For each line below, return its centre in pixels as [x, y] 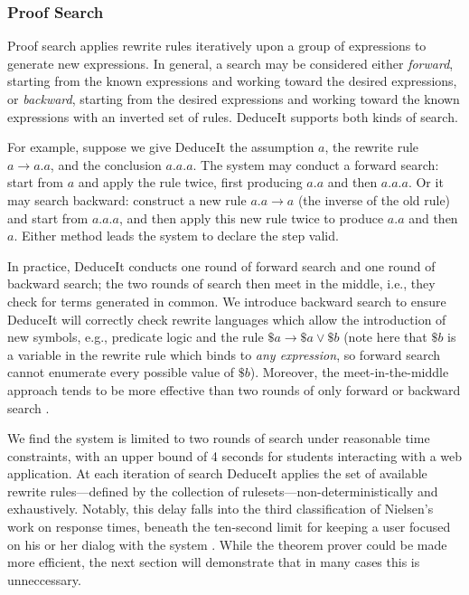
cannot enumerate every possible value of [121, 372]
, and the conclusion [106, 164]
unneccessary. [44, 579]
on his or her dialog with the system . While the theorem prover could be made [227, 544]
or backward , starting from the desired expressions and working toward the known [234, 99]
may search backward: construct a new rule [127, 199]
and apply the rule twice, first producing [190, 182]
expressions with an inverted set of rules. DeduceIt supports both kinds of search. [233, 116]
